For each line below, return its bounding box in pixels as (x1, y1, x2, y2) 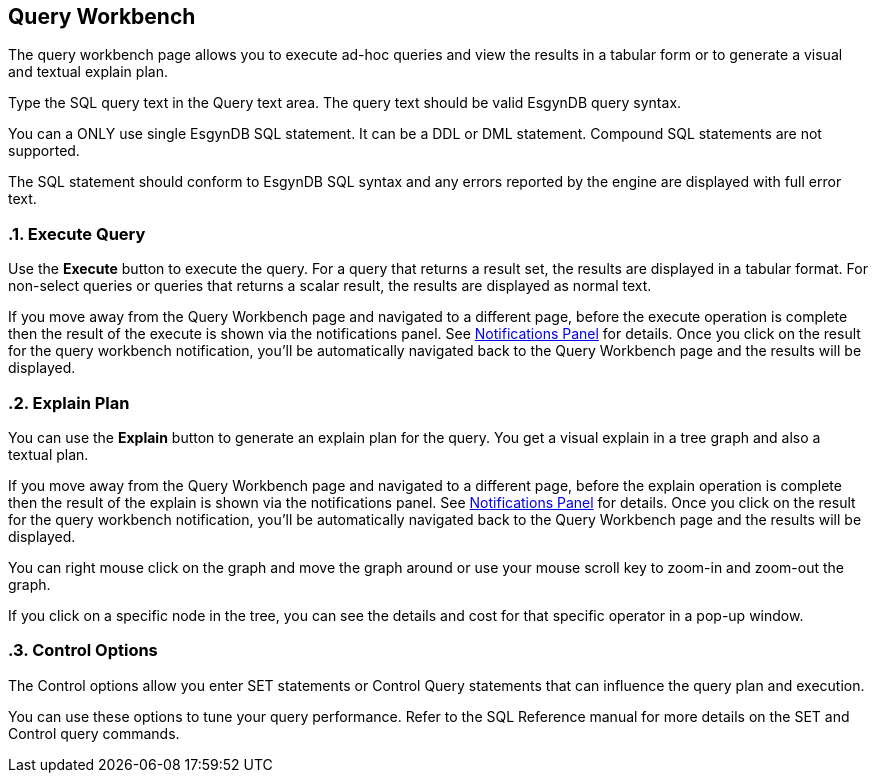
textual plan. (8, 445, 89, 463)
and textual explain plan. (8, 63, 168, 81)
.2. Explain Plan (8, 392, 130, 413)
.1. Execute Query (8, 223, 146, 244)
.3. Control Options (8, 640, 158, 661)
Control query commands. (8, 724, 180, 742)
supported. (8, 142, 80, 160)
